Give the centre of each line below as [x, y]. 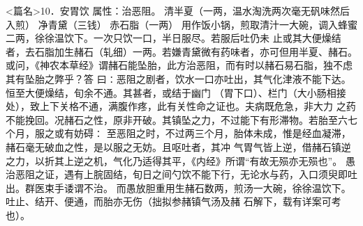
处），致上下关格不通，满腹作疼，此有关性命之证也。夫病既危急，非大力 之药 [181, 106]
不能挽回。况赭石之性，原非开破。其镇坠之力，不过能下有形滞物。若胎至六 [177, 119]
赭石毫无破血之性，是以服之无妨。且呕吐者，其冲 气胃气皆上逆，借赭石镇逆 [178, 146]
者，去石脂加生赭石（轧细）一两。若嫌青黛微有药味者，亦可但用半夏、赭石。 [181, 51]
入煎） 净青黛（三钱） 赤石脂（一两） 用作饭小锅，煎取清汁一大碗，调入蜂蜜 [181, 24]
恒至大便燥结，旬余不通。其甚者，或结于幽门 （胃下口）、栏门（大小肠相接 [176, 92]
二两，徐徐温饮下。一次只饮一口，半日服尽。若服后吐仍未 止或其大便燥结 [173, 38]
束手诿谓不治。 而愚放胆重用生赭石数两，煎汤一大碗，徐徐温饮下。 [198, 187]
